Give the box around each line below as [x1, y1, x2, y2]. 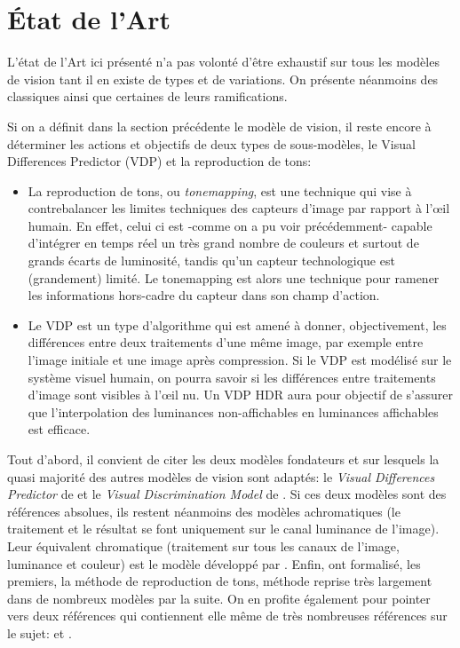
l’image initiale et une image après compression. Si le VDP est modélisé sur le [28, 351, 452, 369]
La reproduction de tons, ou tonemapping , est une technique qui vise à [28, 181, 412, 200]
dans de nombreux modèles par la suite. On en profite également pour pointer [7, 589, 431, 607]
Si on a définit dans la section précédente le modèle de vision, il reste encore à [7, 116, 432, 135]
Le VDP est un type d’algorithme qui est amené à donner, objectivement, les [28, 315, 447, 334]
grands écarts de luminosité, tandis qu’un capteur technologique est [28, 251, 395, 270]
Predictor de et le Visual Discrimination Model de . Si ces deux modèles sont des [7, 485, 447, 503]
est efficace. [28, 420, 91, 439]
